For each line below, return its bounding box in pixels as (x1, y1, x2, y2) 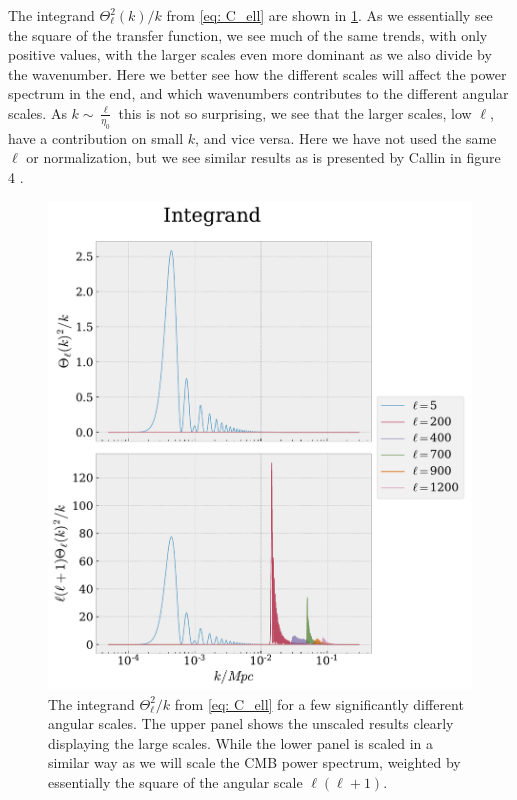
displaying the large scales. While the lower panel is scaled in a (48, 732, 434, 753)
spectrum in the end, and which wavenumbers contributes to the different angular (8, 83, 509, 104)
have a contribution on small (8, 127, 184, 148)
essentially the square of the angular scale (48, 771, 303, 792)
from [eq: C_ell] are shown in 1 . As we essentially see (166, 5, 493, 25)
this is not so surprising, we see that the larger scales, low (118, 102, 472, 123)
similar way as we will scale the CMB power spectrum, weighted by (48, 752, 461, 773)
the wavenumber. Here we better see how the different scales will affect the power (8, 63, 507, 84)
